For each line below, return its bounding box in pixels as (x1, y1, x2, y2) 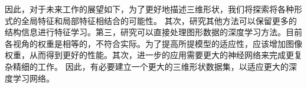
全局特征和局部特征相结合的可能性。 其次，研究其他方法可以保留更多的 (21, 14, 297, 26)
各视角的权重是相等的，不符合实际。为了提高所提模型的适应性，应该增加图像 (5, 37, 302, 49)
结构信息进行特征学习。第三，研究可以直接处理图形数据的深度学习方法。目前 (5, 26, 302, 38)
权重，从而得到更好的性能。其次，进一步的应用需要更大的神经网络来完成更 (5, 49, 294, 61)
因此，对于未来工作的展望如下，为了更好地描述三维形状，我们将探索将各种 (5, 3, 294, 15)
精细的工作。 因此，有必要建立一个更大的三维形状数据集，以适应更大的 (12, 60, 289, 72)
